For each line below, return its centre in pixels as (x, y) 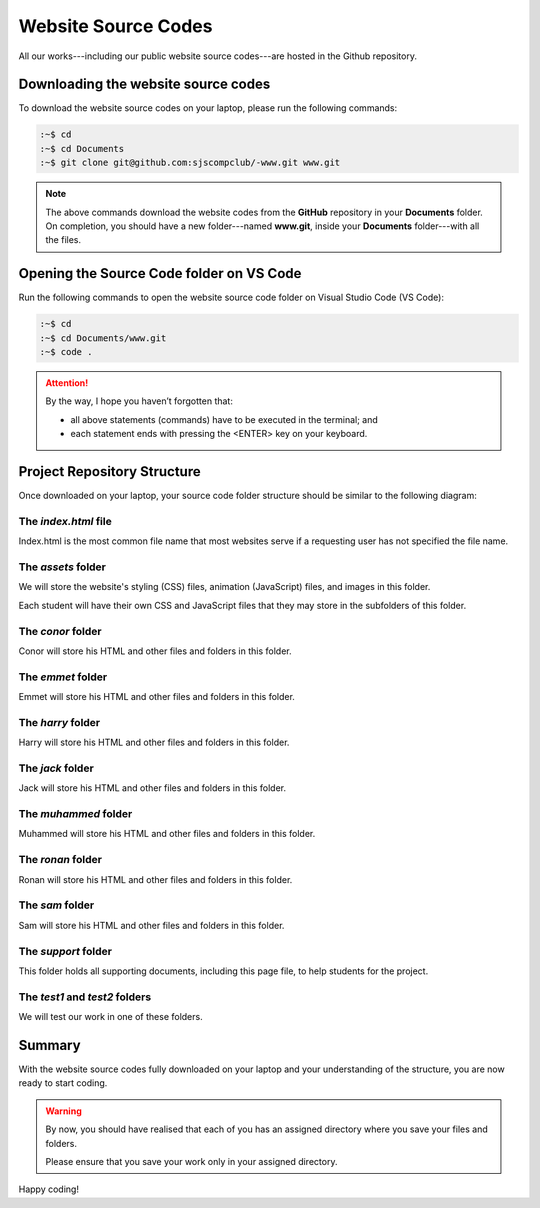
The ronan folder (60, 860)
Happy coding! (49, 1189)
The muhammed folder (75, 814)
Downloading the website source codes (144, 84)
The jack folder (56, 768)
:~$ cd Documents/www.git (103, 338)
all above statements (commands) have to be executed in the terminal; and (224, 419)
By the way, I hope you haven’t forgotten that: (139, 401)
